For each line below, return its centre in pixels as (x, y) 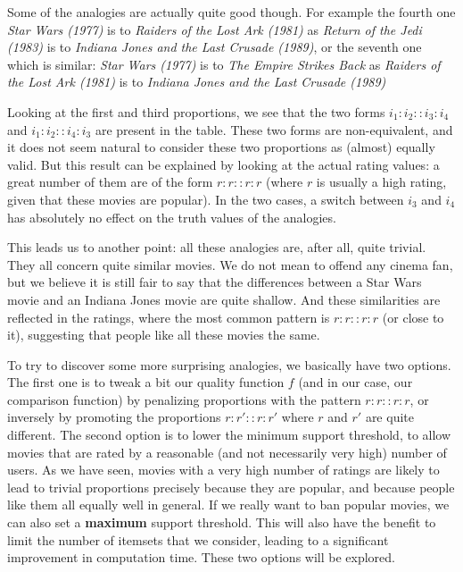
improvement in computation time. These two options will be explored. (201, 557)
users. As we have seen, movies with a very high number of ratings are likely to (223, 470)
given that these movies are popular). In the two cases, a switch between (206, 199)
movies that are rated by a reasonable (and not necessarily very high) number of (227, 452)
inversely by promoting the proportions (114, 417)
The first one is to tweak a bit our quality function (146, 382)
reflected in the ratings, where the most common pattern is (169, 317)
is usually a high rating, (381, 182)
